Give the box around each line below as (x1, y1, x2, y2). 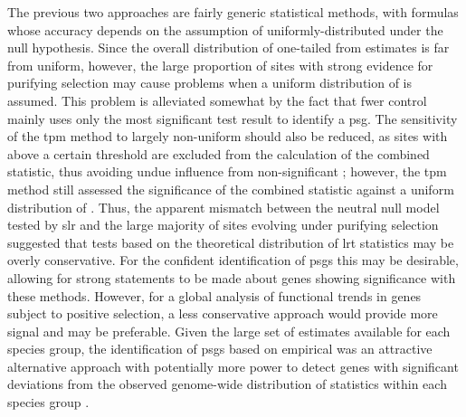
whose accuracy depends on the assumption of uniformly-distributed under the (7, 20, 443, 39)
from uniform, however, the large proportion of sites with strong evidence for (7, 55, 433, 74)
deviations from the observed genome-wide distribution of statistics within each (7, 374, 447, 393)
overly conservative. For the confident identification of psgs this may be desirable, (7, 251, 459, 270)
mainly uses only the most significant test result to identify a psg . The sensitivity (7, 109, 458, 128)
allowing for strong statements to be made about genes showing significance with (7, 268, 456, 287)
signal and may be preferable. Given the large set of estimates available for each (7, 321, 451, 340)
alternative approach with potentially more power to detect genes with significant (7, 356, 459, 375)
